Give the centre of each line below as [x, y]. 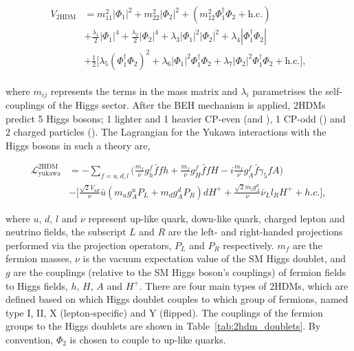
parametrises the [287, 91]
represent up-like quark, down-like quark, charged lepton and [217, 218]
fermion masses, [39, 258]
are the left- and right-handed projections [255, 232]
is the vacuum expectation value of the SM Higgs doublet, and [214, 258]
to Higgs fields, [37, 285]
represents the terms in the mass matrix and [144, 91]
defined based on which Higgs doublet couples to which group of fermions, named [177, 299]
